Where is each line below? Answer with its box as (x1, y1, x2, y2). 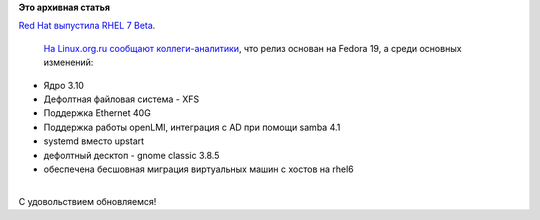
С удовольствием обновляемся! (18, 195, 157, 207)
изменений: (43, 56, 94, 69)
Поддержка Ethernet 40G (43, 107, 152, 119)
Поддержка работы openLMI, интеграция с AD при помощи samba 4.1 (43, 121, 341, 133)
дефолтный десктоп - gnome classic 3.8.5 (43, 149, 220, 161)
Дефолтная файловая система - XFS (43, 93, 200, 105)
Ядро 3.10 (43, 79, 85, 91)
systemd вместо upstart (43, 135, 145, 147)
